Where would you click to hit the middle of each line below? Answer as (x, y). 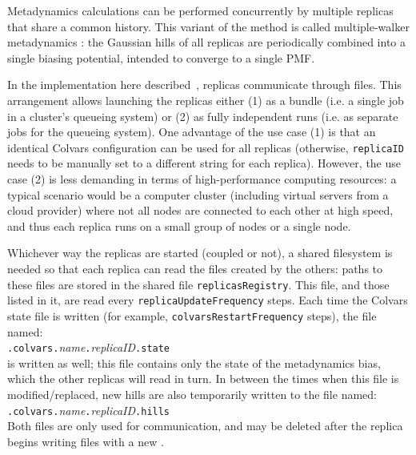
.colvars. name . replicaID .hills (89, 410)
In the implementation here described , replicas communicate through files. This (204, 85)
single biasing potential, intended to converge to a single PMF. (161, 57)
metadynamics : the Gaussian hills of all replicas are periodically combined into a (206, 42)
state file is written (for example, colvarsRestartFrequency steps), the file (192, 315)
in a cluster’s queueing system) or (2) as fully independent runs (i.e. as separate (203, 116)
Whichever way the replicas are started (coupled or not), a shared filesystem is (200, 253)
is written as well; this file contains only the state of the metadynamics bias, (194, 362)
